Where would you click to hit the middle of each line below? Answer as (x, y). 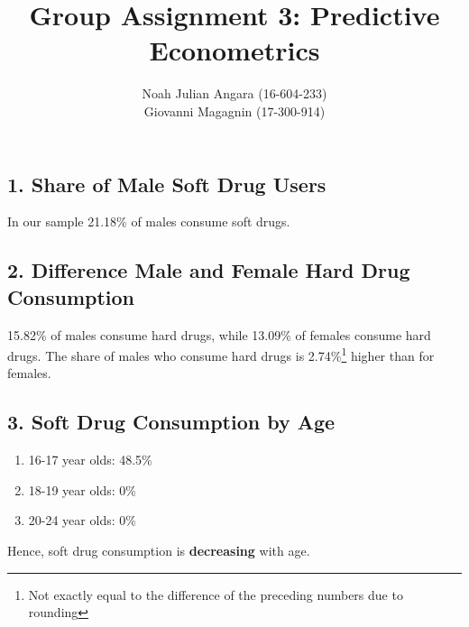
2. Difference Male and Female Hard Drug (209, 270)
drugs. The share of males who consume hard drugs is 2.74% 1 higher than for (221, 354)
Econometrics (234, 50)
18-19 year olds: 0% (82, 489)
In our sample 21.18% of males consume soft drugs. (149, 221)
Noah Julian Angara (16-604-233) (234, 93)
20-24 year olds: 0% (82, 520)
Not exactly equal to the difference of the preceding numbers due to (216, 594)
